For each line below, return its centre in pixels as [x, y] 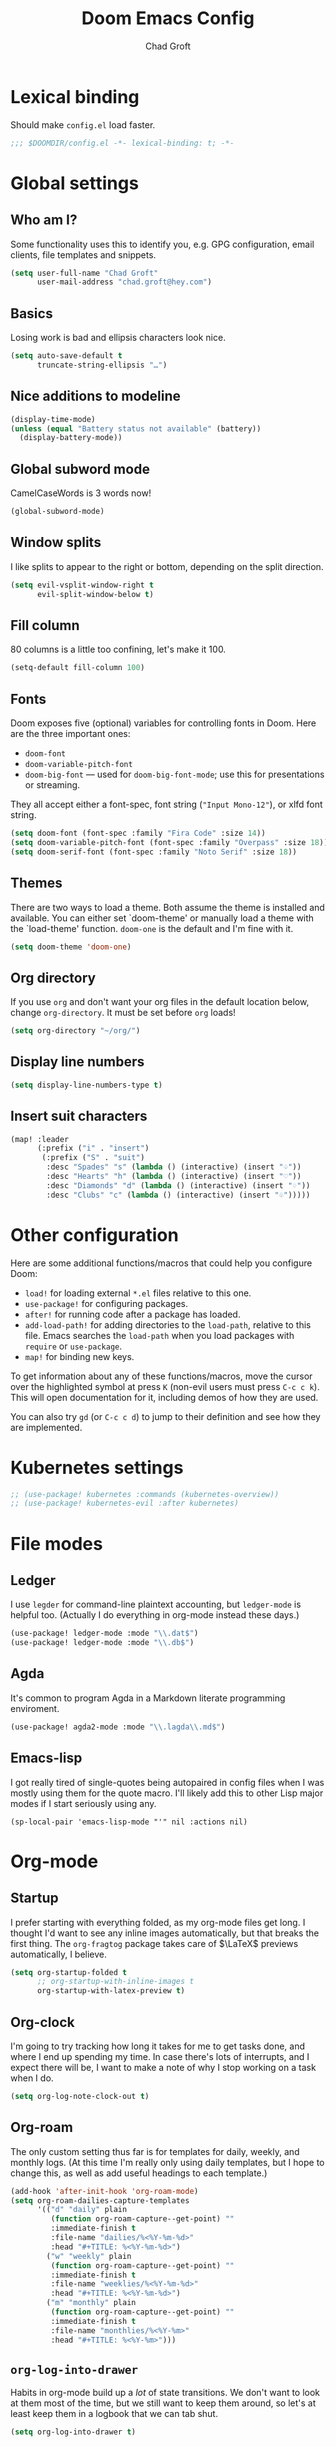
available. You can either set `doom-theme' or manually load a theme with [162, 918]
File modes [56, 1543]
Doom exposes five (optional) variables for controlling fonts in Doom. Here [163, 723]
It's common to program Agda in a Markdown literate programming [148, 1698]
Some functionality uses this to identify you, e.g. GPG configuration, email [162, 244]
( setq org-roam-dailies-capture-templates [100, 2200]
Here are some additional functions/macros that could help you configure [161, 1263]
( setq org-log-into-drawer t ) [73, 2432]
